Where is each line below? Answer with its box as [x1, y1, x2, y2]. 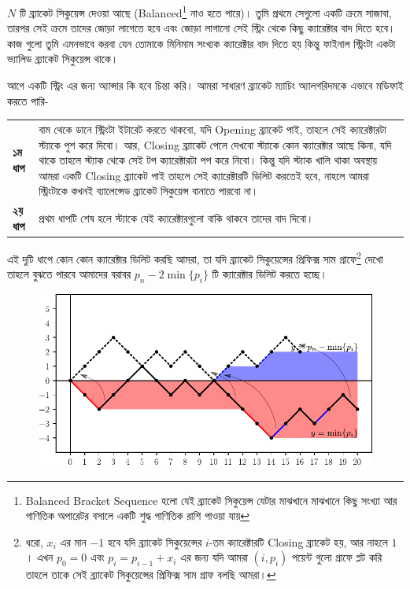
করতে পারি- [7, 92, 49, 109]
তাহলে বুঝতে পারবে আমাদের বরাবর [7, 266, 131, 282]
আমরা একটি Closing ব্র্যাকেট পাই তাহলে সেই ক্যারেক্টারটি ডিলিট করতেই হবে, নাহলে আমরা [39, 167, 369, 183]
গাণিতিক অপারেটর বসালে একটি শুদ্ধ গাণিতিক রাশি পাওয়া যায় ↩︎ [25, 507, 249, 524]
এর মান [60, 533, 87, 550]
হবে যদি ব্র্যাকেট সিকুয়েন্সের [107, 533, 202, 550]
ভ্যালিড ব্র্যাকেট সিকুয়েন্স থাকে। [7, 50, 119, 67]
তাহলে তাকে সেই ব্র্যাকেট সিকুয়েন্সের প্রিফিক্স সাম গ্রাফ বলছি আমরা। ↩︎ [25, 566, 276, 583]
